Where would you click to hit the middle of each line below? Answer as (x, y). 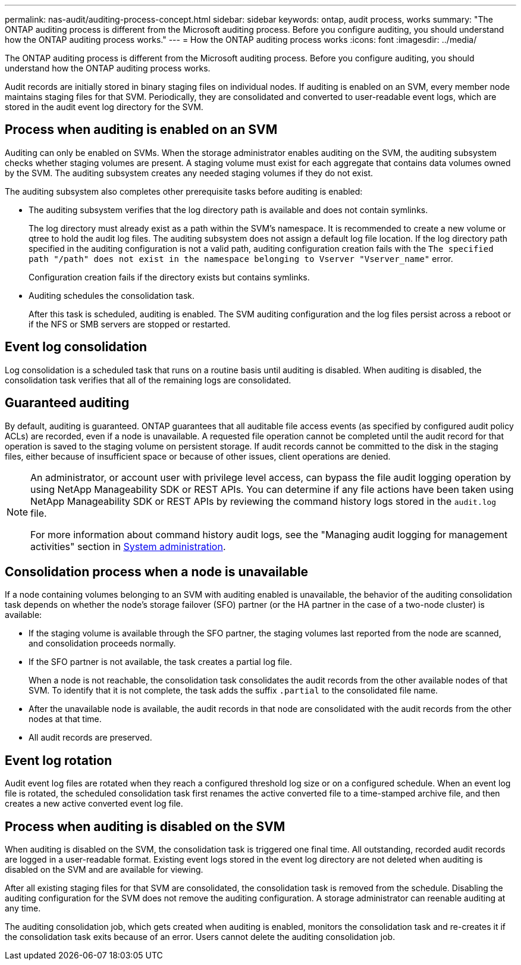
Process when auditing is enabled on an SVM (141, 130)
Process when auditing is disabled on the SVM (145, 826)
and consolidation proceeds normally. (102, 644)
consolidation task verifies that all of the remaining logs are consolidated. (148, 380)
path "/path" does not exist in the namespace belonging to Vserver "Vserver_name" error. (241, 258)
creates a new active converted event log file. (94, 804)
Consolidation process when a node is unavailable (157, 571)
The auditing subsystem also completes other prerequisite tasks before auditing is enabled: (184, 191)
